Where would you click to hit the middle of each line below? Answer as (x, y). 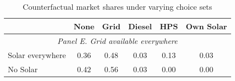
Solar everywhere (37, 55)
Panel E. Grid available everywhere (117, 41)
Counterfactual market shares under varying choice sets (117, 7)
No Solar (23, 69)
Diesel (140, 26)
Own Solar (206, 26)
